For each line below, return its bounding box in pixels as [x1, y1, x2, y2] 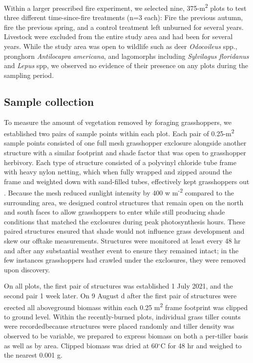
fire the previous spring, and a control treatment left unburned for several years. [4, 22, 244, 32]
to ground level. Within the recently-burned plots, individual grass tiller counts [4, 311, 241, 321]
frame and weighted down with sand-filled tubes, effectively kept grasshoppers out [4, 176, 250, 186]
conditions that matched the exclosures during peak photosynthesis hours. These [4, 216, 245, 226]
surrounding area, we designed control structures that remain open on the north [4, 197, 244, 207]
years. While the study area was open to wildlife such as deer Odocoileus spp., [4, 41, 237, 51]
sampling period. [4, 70, 54, 80]
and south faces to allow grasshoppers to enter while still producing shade [4, 207, 225, 217]
